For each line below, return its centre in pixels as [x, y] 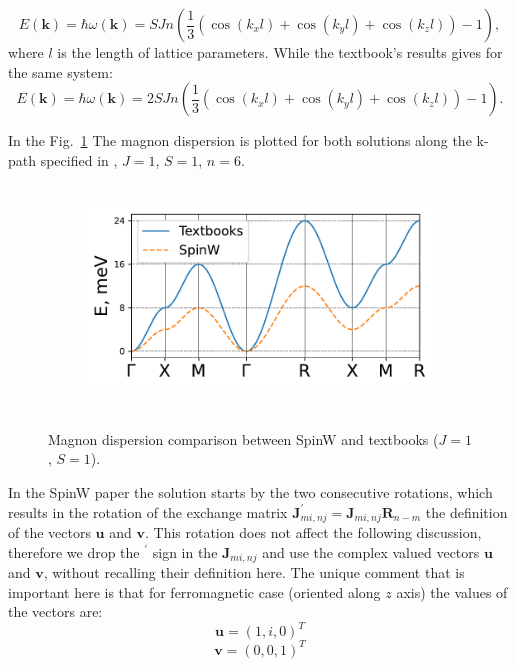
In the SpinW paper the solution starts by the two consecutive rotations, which [250, 491]
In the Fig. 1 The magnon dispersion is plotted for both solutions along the [240, 140]
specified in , [79, 159]
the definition [466, 511]
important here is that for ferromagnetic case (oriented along [194, 591]
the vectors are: [55, 611]
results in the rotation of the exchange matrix [148, 511]
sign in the [185, 551]
